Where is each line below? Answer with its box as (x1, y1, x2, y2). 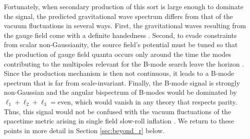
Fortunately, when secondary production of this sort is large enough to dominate (4, 1, 244, 11)
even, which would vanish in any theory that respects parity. (57, 96, 237, 106)
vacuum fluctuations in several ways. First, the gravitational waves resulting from (4, 20, 246, 31)
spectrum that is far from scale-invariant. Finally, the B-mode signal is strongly (4, 77, 240, 87)
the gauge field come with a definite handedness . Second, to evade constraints (4, 30, 237, 40)
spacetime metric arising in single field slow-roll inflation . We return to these (4, 116, 234, 126)
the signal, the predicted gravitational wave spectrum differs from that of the (4, 11, 233, 21)
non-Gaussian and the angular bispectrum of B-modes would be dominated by (4, 87, 237, 97)
